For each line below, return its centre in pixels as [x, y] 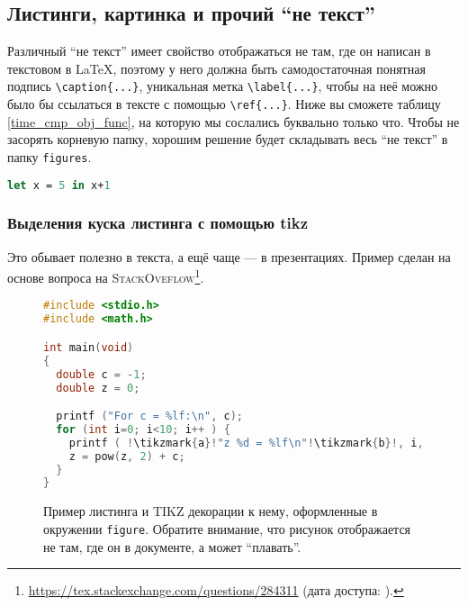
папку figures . [49, 156]
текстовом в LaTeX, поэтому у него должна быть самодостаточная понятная [216, 68]
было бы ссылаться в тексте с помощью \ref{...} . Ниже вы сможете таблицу [224, 104]
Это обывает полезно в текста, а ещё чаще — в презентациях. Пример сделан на [229, 256]
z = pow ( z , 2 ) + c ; [127, 456]
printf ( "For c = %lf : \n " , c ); [150, 416]
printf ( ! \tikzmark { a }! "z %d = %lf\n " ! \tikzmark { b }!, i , [246, 443]
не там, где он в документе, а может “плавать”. [172, 546]
